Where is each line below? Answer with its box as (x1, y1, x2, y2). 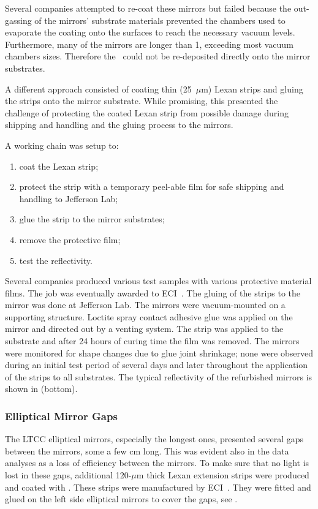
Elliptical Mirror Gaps (5, 408, 118, 423)
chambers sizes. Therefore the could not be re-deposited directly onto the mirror (5, 50, 311, 62)
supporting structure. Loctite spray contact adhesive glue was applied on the (5, 310, 293, 323)
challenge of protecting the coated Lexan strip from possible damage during (5, 106, 289, 119)
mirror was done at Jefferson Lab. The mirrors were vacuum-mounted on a (5, 298, 286, 311)
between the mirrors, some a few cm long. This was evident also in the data (5, 444, 289, 457)
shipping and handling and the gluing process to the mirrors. (5, 118, 233, 131)
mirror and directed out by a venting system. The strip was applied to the (5, 322, 284, 335)
